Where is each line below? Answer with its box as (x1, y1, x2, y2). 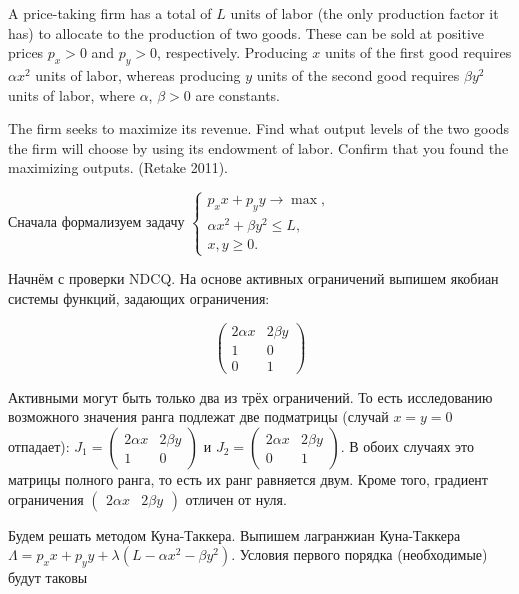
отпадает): (8, 435, 70, 456)
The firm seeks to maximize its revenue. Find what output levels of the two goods (8, 118, 510, 139)
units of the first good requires (324, 42, 512, 63)
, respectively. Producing (157, 42, 308, 63)
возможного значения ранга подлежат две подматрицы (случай (8, 406, 389, 427)
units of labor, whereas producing (35, 64, 241, 85)
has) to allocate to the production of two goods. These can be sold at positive (8, 22, 485, 43)
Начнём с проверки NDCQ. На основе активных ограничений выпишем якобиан (8, 268, 499, 289)
